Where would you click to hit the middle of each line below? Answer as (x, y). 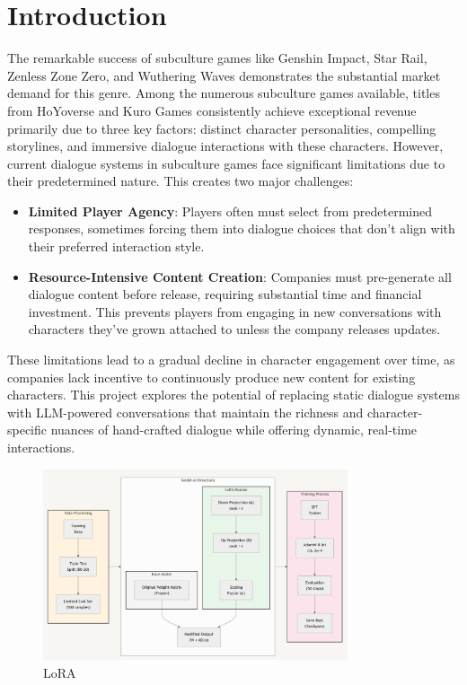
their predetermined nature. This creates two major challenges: (181, 181)
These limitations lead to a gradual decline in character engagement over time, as (231, 360)
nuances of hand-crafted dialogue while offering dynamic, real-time (234, 430)
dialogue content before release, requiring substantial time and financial (225, 294)
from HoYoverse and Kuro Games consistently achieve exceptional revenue (212, 110)
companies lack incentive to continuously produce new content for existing (211, 377)
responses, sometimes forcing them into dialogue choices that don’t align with (242, 228)
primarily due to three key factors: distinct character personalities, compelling (222, 128)
